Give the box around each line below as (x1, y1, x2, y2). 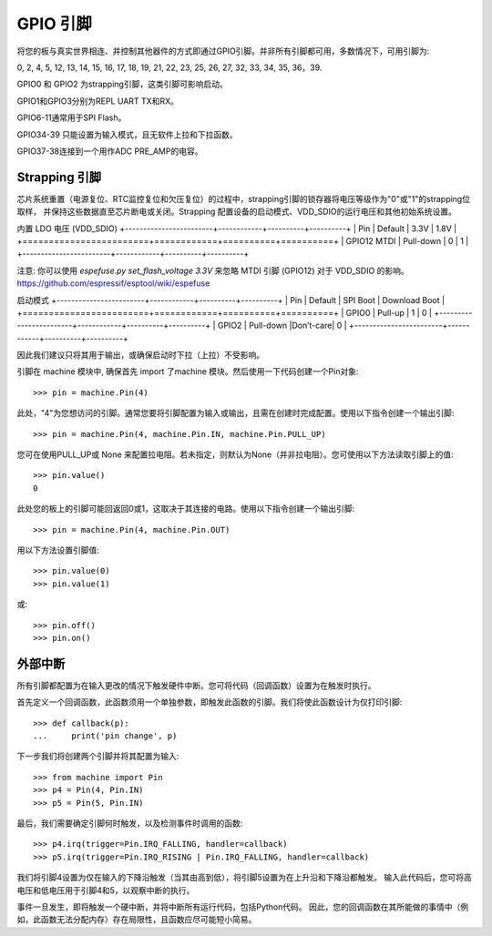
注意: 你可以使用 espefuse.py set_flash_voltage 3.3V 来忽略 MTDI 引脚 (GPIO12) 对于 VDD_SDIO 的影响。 (16, 265, 409, 276)
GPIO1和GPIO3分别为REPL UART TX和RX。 (16, 96, 179, 107)
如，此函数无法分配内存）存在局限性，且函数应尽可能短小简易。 (16, 914, 257, 925)
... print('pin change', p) (33, 731, 178, 741)
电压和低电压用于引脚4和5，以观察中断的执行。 (16, 884, 195, 896)
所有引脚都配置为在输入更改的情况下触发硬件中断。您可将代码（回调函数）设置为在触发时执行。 (16, 679, 376, 691)
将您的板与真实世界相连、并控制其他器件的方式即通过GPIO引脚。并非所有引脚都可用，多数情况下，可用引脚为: (16, 46, 430, 56)
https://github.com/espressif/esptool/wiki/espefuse (16, 278, 210, 289)
